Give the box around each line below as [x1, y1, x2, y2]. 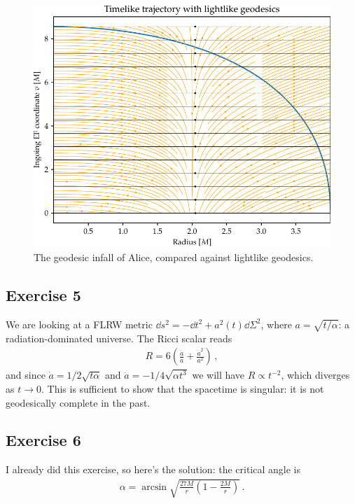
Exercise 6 [6, 429, 81, 451]
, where [260, 316, 292, 331]
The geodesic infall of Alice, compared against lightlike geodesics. [34, 249, 314, 264]
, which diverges [281, 367, 350, 382]
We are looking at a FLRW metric [6, 316, 153, 331]
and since [6, 367, 46, 382]
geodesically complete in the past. [6, 395, 151, 409]
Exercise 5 [6, 283, 81, 305]
